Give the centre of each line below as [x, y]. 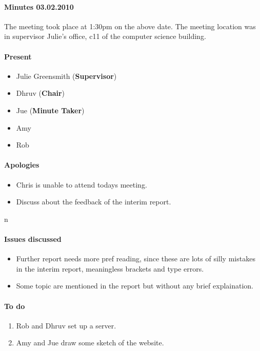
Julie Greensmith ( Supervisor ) [66, 76]
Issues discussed [33, 239]
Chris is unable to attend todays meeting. [82, 184]
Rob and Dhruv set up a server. [66, 325]
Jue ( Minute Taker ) [50, 110]
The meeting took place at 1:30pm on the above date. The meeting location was [130, 26]
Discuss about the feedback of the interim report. [94, 202]
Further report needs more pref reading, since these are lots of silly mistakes [136, 259]
